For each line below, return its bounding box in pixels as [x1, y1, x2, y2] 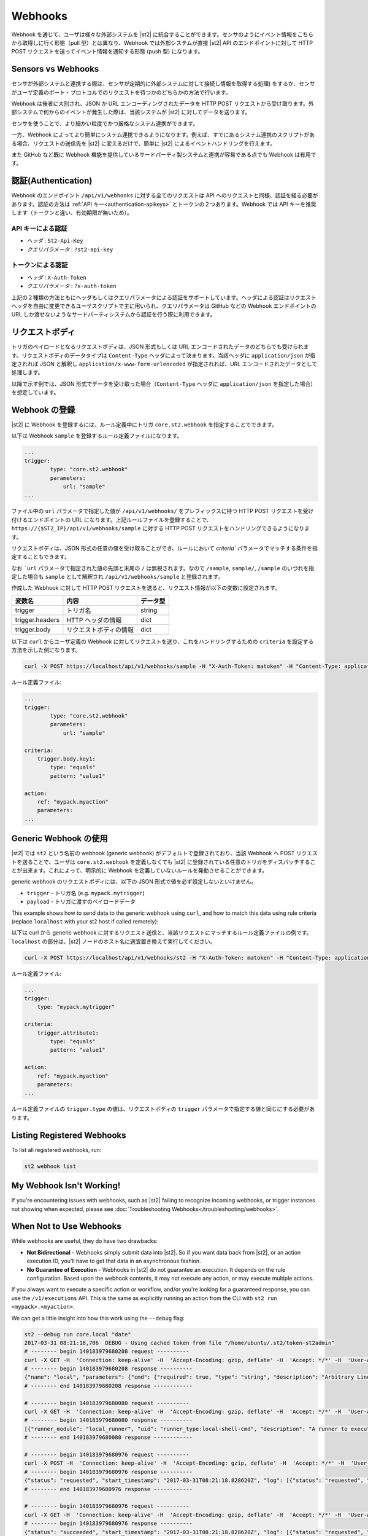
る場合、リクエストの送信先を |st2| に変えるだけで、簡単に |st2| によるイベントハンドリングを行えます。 [11, 139, 276, 147]
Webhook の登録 [11, 404, 75, 415]
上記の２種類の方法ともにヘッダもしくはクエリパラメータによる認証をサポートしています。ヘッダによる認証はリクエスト [11, 294, 316, 301]
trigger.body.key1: [37, 755, 96, 762]
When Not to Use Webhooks [11, 1221, 122, 1232]
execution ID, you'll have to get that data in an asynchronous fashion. [26, 1257, 202, 1265]
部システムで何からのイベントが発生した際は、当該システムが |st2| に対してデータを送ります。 [11, 108, 251, 116]
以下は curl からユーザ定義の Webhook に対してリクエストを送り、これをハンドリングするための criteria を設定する [11, 638, 314, 645]
